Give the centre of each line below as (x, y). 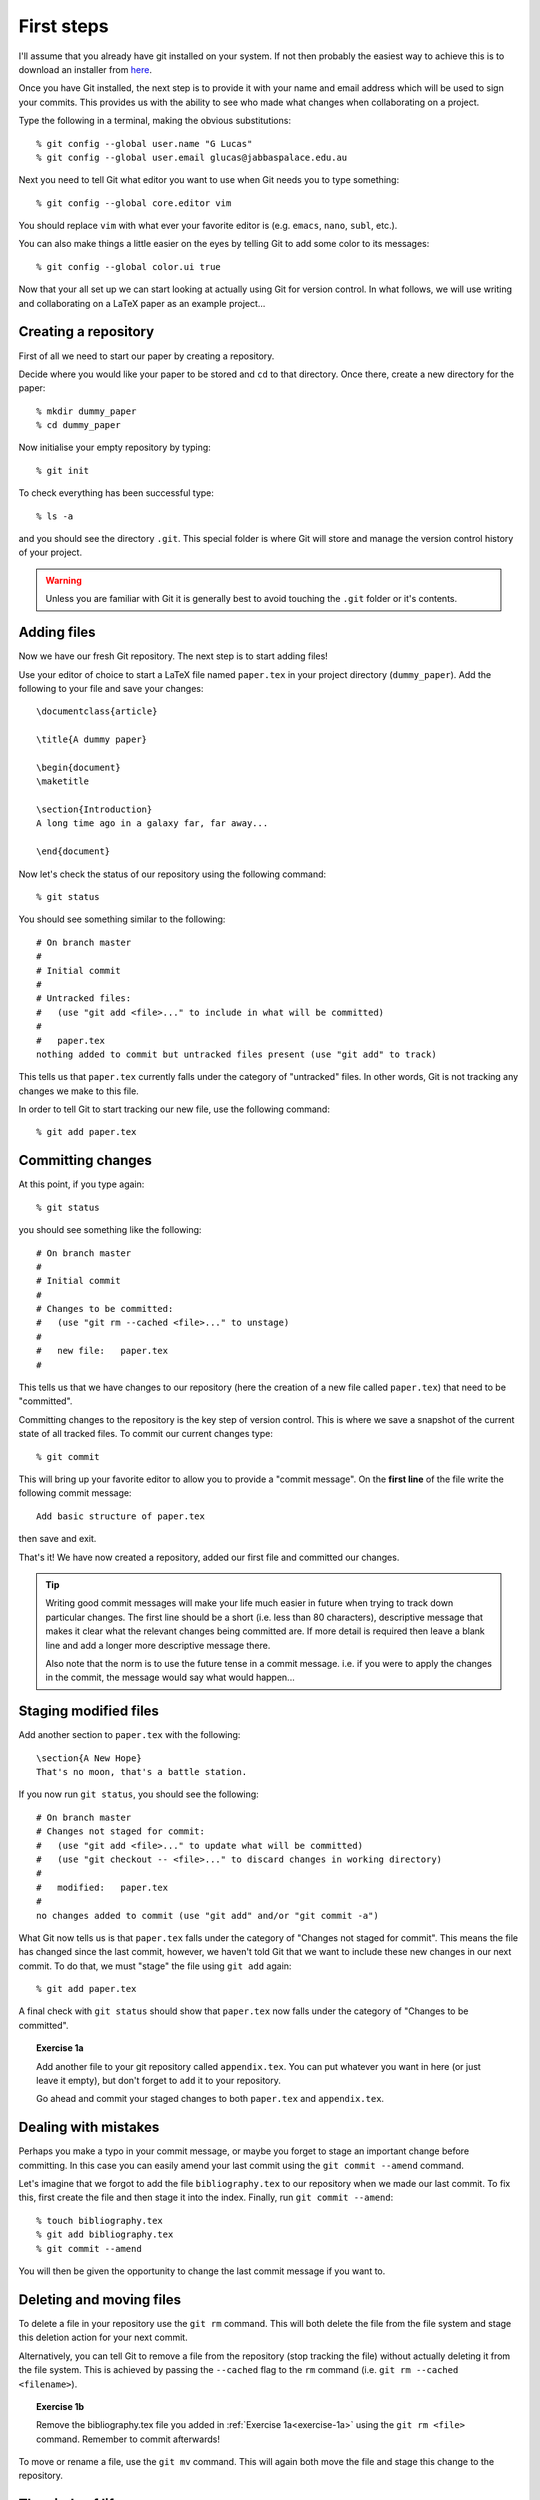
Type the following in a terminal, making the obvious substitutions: (155, 121)
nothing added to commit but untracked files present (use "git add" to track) (236, 1054)
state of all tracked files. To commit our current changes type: (146, 1434)
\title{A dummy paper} (92, 739)
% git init (63, 470)
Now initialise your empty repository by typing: (115, 447)
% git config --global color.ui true (129, 266)
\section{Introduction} (94, 809)
